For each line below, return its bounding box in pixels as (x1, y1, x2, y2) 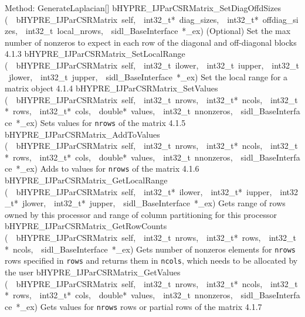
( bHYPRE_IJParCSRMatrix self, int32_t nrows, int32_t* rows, (5, 231, 261, 243)
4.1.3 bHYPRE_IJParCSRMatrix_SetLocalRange (5, 47, 185, 60)
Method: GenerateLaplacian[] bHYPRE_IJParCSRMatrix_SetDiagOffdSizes (5, 2, 281, 13)
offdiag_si (262, 13, 299, 25)
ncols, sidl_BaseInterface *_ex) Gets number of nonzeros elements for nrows (12, 243, 296, 255)
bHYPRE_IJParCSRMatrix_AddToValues (5, 128, 160, 140)
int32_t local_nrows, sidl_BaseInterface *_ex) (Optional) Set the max (25, 25, 291, 37)
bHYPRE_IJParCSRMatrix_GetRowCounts (5, 220, 167, 232)
